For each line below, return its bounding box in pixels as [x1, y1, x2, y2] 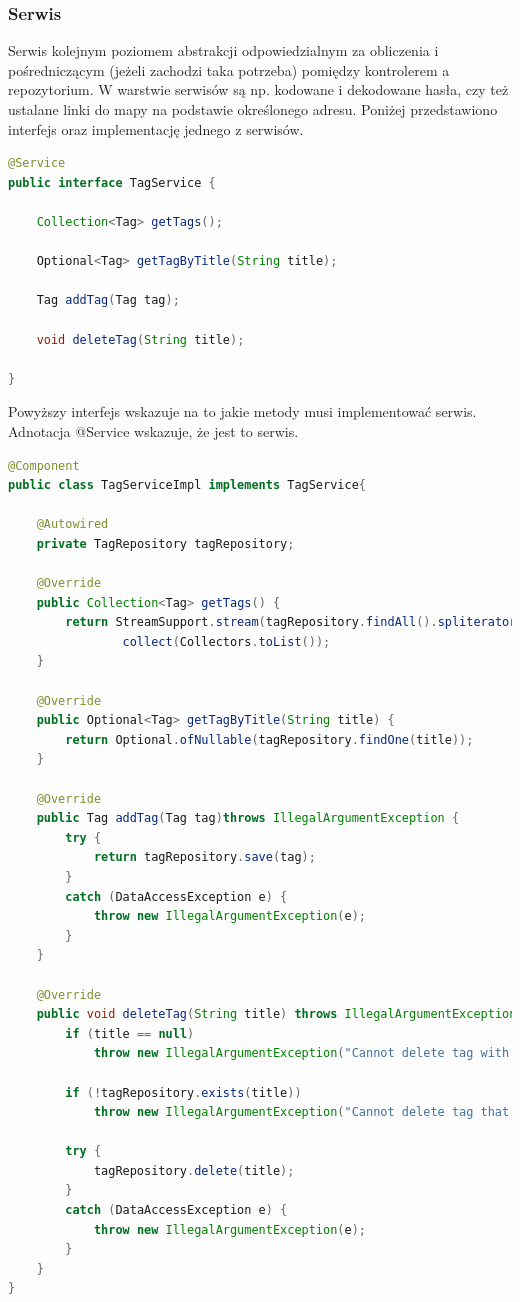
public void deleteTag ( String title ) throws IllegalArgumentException [36, 1007, 517, 1022]
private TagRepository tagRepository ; [36, 536, 295, 551]
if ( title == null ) [65, 1026, 195, 1041]
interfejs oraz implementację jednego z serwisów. [8, 118, 304, 139]
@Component [8, 458, 80, 473]
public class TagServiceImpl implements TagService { [8, 478, 366, 493]
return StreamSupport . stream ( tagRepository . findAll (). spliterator [65, 615, 517, 630]
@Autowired [36, 517, 109, 532]
